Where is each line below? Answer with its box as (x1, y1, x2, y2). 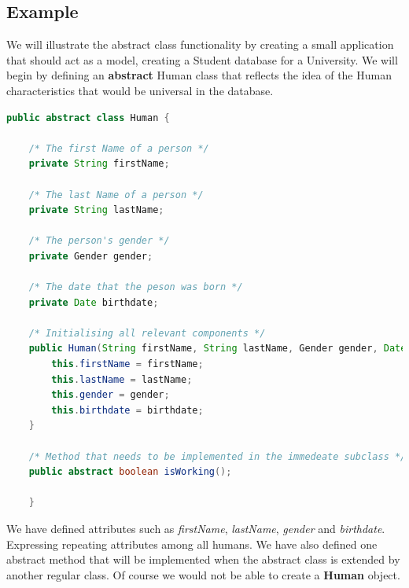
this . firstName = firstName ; (51, 358, 204, 370)
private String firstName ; (28, 158, 170, 170)
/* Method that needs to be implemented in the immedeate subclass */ (28, 450, 407, 462)
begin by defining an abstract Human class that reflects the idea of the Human (6, 67, 392, 83)
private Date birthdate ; (28, 296, 159, 308)
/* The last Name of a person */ (28, 189, 204, 200)
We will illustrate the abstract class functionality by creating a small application (6, 36, 394, 53)
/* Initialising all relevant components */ (28, 327, 266, 339)
